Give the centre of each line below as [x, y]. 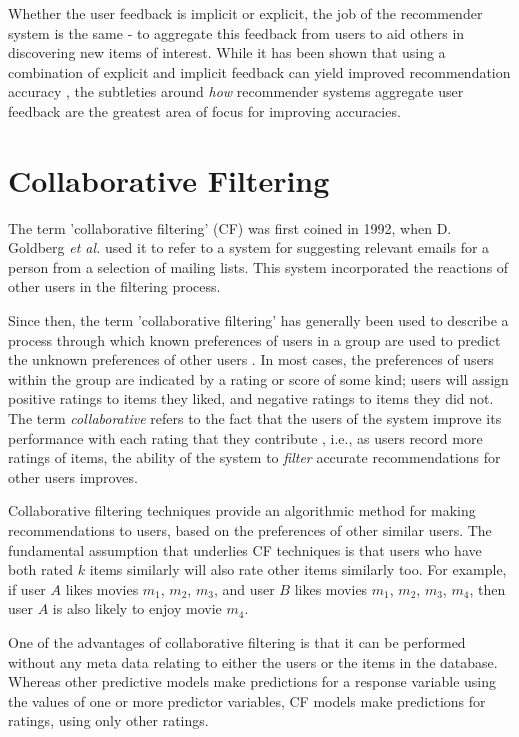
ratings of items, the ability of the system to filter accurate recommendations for [254, 457]
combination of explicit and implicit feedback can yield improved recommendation [259, 71]
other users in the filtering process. [114, 286]
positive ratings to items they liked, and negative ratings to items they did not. [251, 398]
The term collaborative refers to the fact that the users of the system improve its [255, 418]
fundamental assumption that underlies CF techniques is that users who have [245, 549]
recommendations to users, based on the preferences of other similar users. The [250, 530]
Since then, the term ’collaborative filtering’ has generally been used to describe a [258, 320]
